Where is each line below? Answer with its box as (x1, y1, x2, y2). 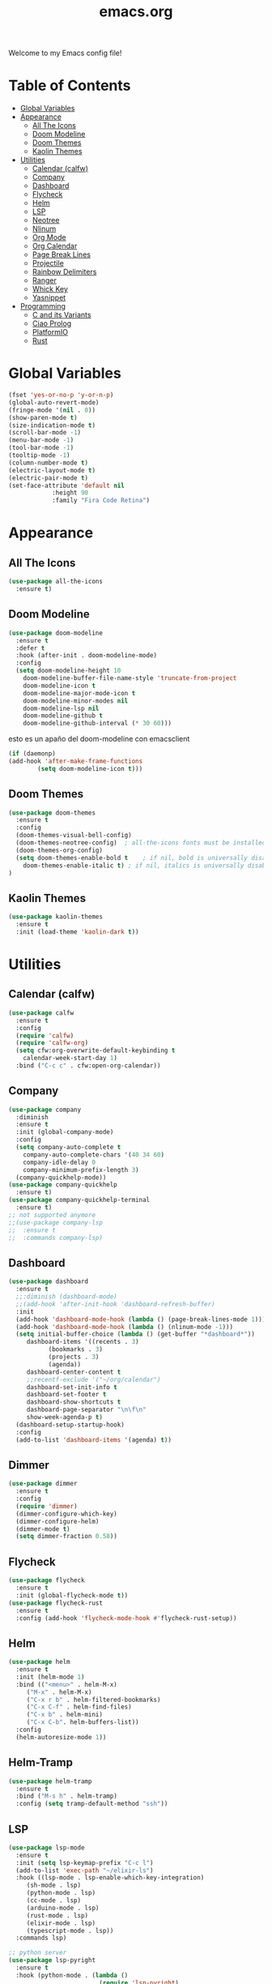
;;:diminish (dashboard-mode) (15, 1293, 117, 1301)
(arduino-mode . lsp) (26, 1904, 100, 1912)
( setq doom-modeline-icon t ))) (37, 764, 143, 772)
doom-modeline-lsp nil (23, 704, 100, 712)
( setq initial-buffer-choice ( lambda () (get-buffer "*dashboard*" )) (15, 1330, 255, 1339)
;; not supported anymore (8, 1211, 96, 1219)
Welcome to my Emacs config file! (8, 48, 122, 58)
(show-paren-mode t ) (8, 413, 79, 421)
